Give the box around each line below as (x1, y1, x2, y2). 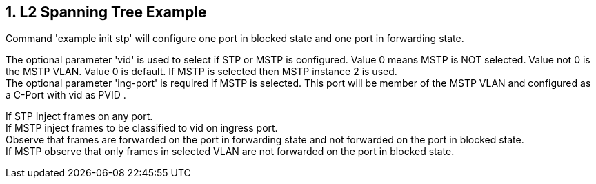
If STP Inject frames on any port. (6, 110, 153, 123)
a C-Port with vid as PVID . (6, 89, 126, 101)
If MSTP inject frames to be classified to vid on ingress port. (6, 122, 278, 134)
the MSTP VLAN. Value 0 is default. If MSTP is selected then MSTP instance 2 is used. (6, 65, 397, 78)
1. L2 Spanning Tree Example (6, 3, 207, 21)
